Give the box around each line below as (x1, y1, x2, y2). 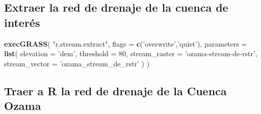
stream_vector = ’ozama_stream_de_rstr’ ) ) (4, 58, 150, 68)
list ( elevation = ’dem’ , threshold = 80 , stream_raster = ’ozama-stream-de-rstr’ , (4, 48, 257, 59)
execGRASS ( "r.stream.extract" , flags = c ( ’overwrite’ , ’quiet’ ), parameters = (4, 38, 247, 49)
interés (4, 14, 40, 30)
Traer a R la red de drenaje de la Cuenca (4, 83, 227, 98)
